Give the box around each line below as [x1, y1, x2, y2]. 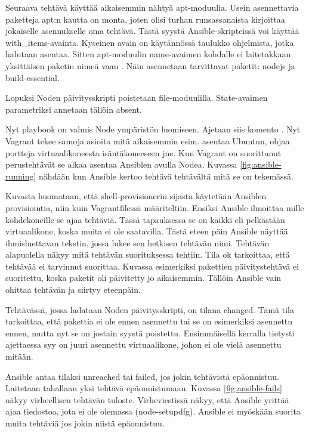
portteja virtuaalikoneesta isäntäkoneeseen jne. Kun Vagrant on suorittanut [5, 146, 282, 159]
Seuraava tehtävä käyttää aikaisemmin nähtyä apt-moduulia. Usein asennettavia [5, 1, 299, 13]
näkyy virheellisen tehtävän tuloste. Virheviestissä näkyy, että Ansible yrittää [5, 393, 289, 406]
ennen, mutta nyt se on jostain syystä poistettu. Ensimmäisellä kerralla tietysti [5, 326, 295, 339]
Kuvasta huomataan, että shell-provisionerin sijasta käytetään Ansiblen [5, 190, 267, 202]
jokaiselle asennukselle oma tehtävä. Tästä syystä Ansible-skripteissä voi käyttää [5, 24, 299, 37]
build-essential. [5, 71, 60, 83]
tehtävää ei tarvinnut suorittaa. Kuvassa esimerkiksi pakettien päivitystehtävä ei [5, 259, 299, 272]
